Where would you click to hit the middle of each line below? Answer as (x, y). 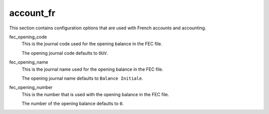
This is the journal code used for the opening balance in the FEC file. (92, 44)
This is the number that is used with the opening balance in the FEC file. (95, 94)
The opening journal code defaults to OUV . (65, 53)
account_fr (32, 13)
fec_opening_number (31, 88)
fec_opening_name (29, 62)
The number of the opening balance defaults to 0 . (73, 104)
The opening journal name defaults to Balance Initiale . (82, 78)
